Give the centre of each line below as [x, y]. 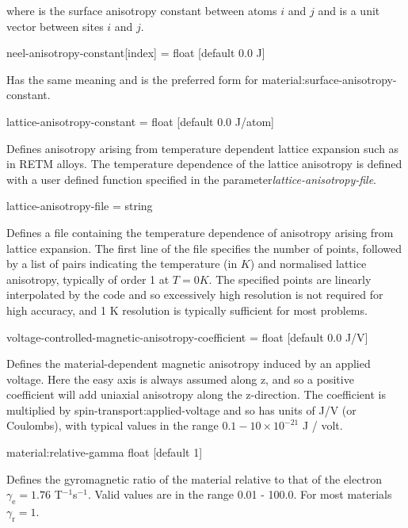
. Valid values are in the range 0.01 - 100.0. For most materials [240, 494]
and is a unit [349, 10]
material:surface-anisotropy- [329, 79]
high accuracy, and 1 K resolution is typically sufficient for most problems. [187, 310]
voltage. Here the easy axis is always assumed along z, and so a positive [180, 379]
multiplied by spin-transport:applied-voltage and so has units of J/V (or [181, 409]
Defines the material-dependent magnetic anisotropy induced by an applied [189, 363]
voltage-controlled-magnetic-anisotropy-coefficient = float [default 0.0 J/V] [187, 337]
